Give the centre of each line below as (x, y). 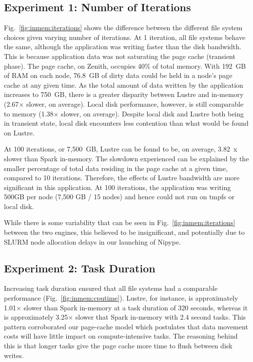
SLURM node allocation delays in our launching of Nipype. (93, 241)
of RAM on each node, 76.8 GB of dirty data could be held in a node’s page (118, 75)
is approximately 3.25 (36, 317)
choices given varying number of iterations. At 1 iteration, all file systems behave (125, 37)
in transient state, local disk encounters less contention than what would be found (126, 123)
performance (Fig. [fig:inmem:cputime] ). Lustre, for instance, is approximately (121, 298)
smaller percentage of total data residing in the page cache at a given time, (116, 168)
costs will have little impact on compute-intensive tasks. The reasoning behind (121, 336)
